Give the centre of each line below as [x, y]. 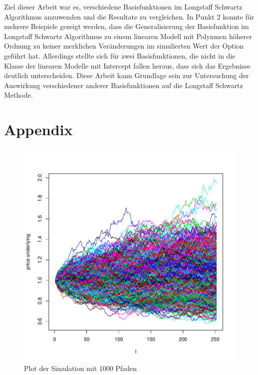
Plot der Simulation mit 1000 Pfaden [81, 368]
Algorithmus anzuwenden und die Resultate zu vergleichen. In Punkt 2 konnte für [129, 16]
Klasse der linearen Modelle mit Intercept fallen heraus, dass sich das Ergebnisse [127, 65]
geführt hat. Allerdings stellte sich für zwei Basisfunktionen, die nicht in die [120, 55]
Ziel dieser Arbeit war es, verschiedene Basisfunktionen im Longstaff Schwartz [123, 7]
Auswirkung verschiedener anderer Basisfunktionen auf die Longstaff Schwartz [124, 85]
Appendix [38, 129]
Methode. [18, 95]
